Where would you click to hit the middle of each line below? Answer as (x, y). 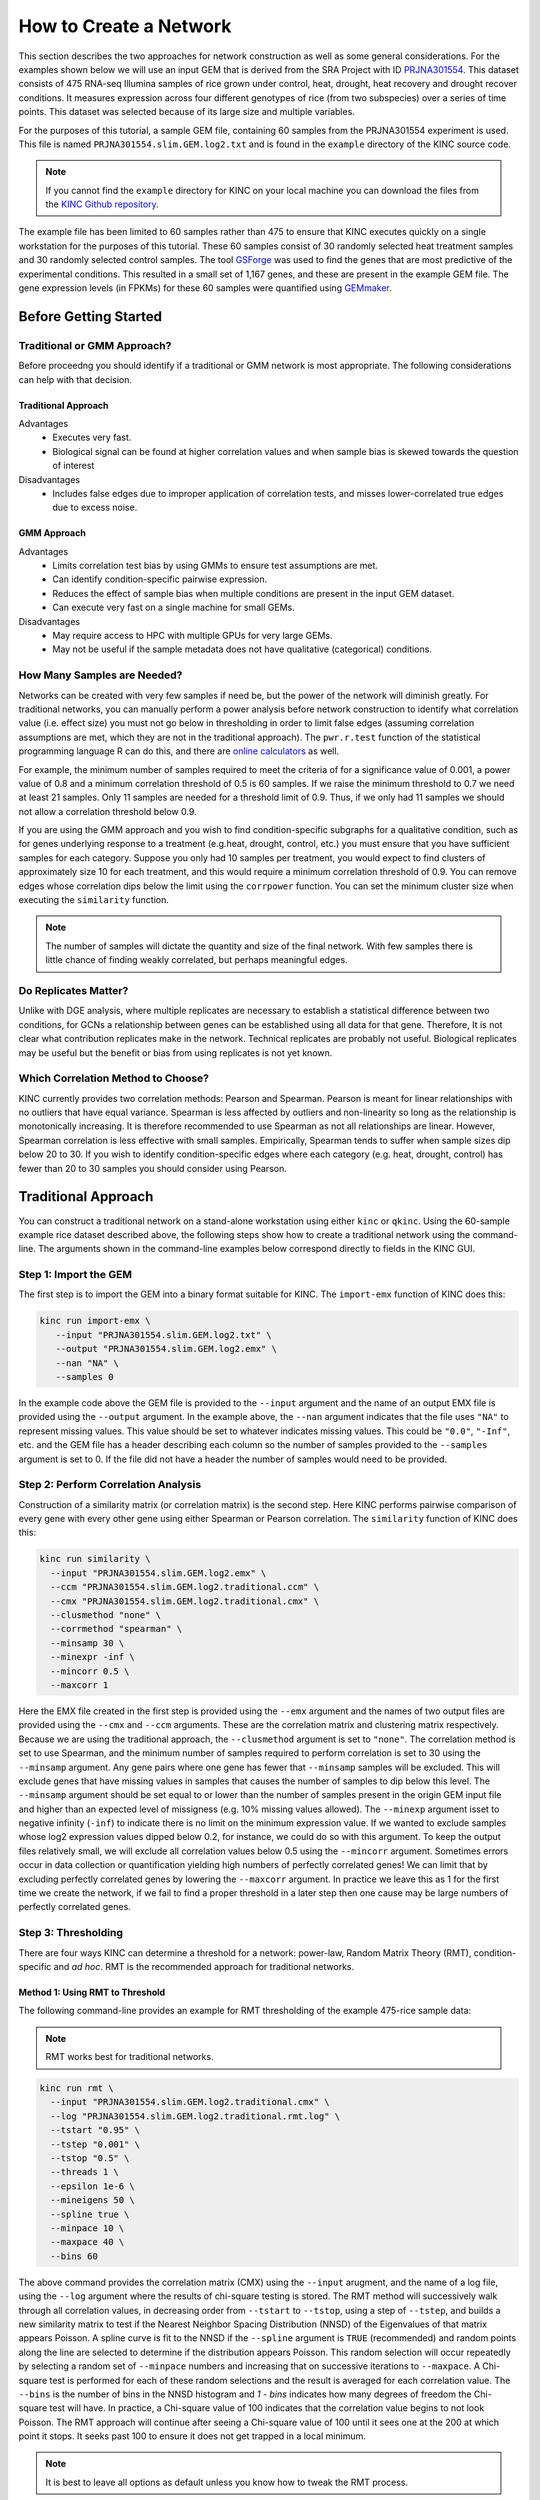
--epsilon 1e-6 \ (92, 2186)
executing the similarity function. (93, 900)
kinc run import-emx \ (95, 1321)
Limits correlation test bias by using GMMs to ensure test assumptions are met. (215, 566)
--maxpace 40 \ (87, 2242)
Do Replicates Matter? (73, 990)
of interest (73, 466)
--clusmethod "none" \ (106, 1615)
